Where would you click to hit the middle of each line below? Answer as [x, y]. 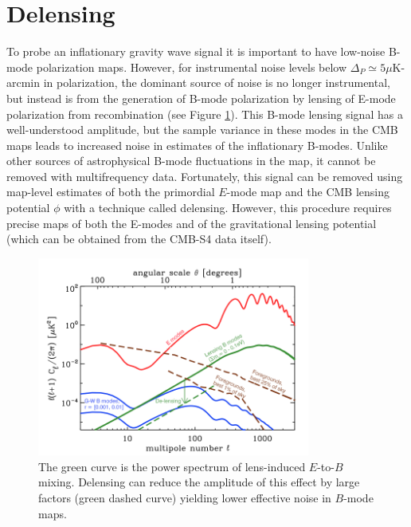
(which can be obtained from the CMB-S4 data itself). [139, 239]
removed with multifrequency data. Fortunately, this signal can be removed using [205, 176]
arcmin [23, 83]
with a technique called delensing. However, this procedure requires [228, 208]
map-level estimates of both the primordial [111, 192]
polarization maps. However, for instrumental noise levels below [192, 67]
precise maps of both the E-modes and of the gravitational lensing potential [192, 223]
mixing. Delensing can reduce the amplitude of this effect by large [199, 482]
